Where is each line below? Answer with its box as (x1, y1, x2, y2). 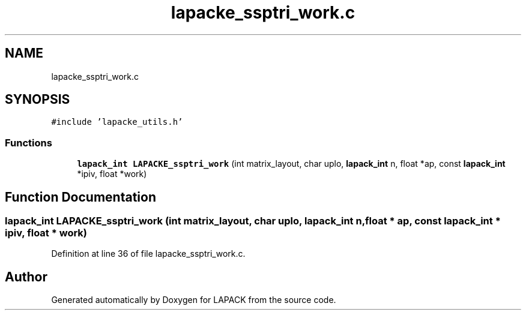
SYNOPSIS (5, 92, 70, 107)
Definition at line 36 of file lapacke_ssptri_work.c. (51, 248, 246, 259)
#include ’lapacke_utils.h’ (51, 117, 183, 127)
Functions (5, 136, 52, 149)
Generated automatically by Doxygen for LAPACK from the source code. (51, 295, 336, 305)
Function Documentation (5, 189, 156, 205)
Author (5, 269, 47, 284)
